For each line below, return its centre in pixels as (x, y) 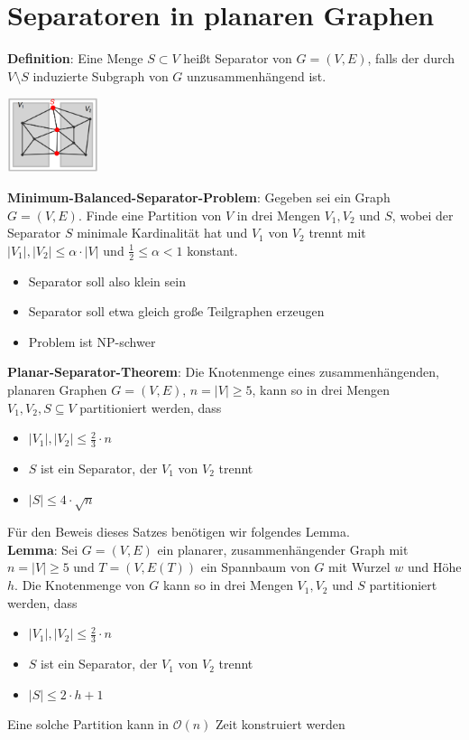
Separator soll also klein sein (107, 281)
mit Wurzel (359, 567)
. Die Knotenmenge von (80, 585)
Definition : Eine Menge (75, 58)
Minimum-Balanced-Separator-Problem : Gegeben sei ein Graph (199, 197)
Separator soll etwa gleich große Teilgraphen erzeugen (176, 311)
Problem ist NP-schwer (92, 341)
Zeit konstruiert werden (280, 724)
